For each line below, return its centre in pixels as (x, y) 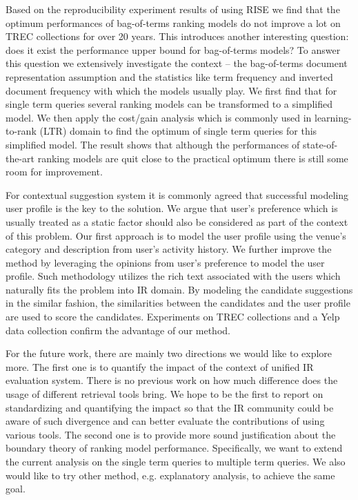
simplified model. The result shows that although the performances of (153, 144)
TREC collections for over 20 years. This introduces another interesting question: (177, 36)
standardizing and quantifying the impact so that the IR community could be (170, 407)
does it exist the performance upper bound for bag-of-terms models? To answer (173, 49)
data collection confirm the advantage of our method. (118, 330)
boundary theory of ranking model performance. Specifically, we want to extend (174, 448)
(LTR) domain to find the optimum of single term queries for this (178, 131)
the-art (20, 158)
